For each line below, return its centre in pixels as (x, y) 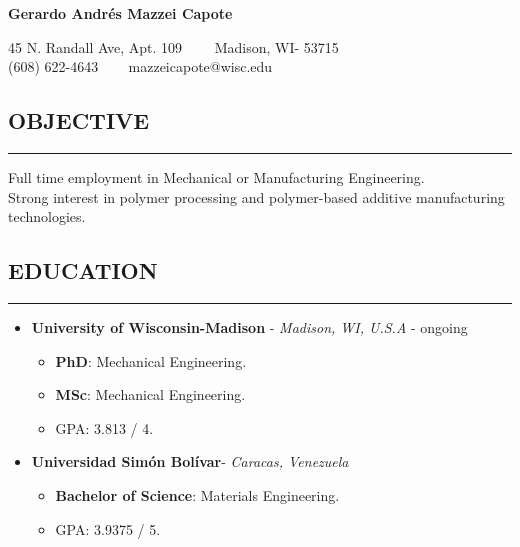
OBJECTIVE (79, 120)
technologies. (47, 216)
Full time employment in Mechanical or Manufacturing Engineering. (216, 176)
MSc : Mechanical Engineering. (150, 394)
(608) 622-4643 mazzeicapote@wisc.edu (140, 66)
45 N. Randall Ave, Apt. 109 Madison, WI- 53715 (173, 46)
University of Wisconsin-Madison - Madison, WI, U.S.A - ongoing (249, 326)
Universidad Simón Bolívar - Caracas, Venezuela (190, 461)
